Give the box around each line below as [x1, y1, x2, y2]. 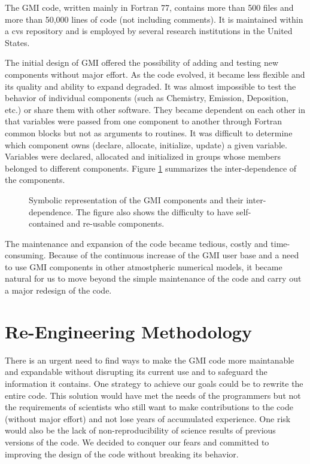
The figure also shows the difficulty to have [75, 205, 234, 218]
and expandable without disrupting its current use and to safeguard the [5, 365, 268, 378]
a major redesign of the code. [5, 284, 112, 297]
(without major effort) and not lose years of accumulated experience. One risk [5, 412, 291, 425]
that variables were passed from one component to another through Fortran [5, 115, 282, 127]
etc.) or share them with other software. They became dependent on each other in [5, 103, 305, 115]
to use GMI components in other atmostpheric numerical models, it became [5, 260, 282, 273]
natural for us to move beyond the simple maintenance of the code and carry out [5, 272, 302, 285]
